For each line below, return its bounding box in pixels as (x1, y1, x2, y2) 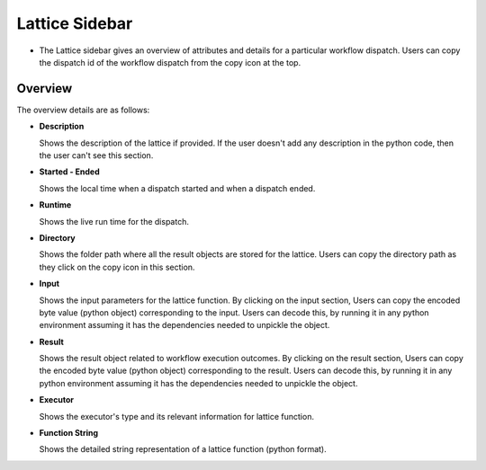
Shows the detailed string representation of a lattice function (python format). (39, 444, 328, 455)
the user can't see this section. (39, 150, 154, 161)
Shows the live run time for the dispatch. (39, 216, 189, 226)
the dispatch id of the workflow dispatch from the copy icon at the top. (39, 57, 301, 67)
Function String (39, 428, 99, 439)
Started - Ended (39, 166, 101, 177)
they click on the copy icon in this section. (39, 262, 195, 272)
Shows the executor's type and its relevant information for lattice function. (39, 411, 315, 421)
